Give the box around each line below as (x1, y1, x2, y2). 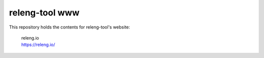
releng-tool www (9, 7, 80, 18)
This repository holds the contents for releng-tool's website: (9, 24, 131, 30)
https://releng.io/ (21, 42, 55, 48)
